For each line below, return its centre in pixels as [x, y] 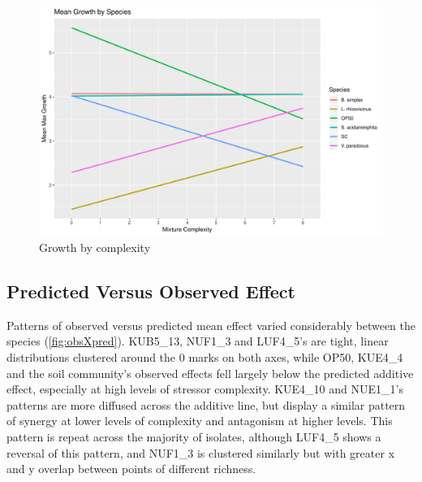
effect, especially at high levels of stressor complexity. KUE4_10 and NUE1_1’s [205, 389]
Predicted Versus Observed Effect [151, 291]
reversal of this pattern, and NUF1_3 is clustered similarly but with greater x [201, 452]
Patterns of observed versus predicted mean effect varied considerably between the [211, 325]
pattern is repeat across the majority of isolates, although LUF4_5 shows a [194, 436]
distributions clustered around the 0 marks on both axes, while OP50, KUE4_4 [205, 356]
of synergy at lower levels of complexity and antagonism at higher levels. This [200, 421]
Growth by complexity [95, 247]
